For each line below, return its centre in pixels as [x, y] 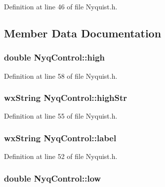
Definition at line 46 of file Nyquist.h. [61, 6]
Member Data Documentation [83, 33]
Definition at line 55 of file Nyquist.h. [61, 116]
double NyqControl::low [53, 178]
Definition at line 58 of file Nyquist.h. [61, 76]
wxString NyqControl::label [60, 138]
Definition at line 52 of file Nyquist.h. [61, 156]
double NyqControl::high [55, 57]
